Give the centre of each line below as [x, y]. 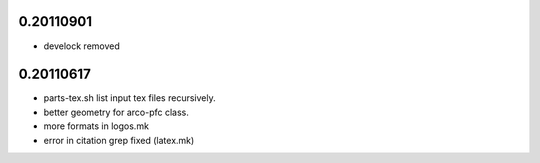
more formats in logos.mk [96, 126]
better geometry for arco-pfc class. [116, 112]
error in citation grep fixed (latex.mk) [119, 140]
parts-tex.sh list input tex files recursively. [129, 98]
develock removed [81, 46]
